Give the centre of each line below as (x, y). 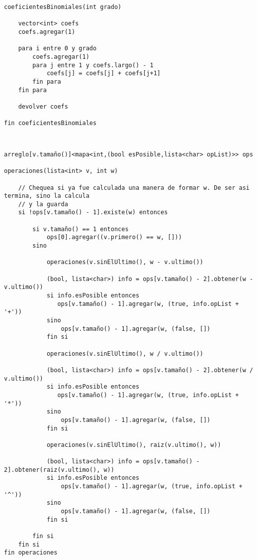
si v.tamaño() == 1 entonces (81, 229)
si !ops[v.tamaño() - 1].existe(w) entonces (93, 212)
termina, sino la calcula (47, 196)
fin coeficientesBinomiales (50, 123)
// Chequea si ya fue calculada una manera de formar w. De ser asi (134, 188)
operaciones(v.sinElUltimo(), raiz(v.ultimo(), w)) (134, 445)
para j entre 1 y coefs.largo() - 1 (93, 65)
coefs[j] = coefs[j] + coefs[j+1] (103, 73)
